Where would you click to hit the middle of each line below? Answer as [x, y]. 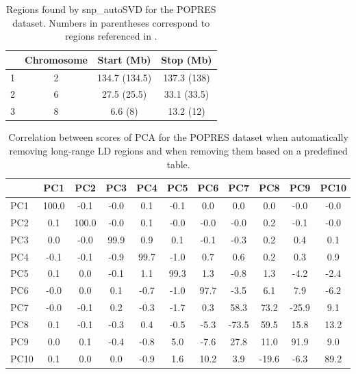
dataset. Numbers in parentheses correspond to [111, 22]
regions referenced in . [111, 36]
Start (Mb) [124, 59]
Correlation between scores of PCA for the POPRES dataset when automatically [178, 137]
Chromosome [56, 59]
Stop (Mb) [187, 59]
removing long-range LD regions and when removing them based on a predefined [178, 150]
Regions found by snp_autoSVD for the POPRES [111, 9]
